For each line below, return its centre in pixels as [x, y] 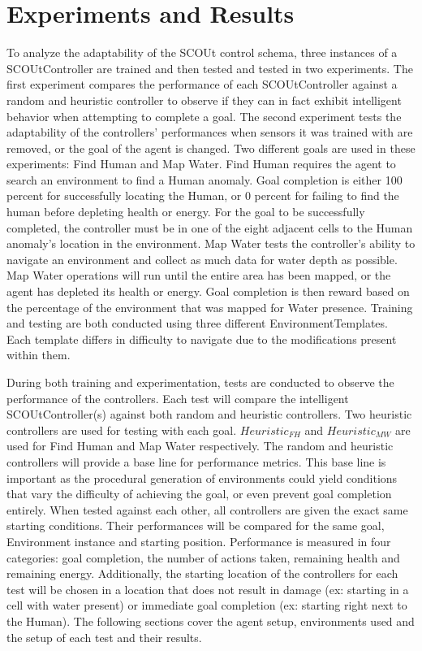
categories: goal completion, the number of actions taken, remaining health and [203, 557]
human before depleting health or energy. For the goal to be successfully [186, 212]
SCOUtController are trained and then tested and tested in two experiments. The [210, 68]
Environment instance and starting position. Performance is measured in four [199, 541]
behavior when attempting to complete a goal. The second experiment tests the [204, 116]
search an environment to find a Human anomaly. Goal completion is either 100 [205, 179]
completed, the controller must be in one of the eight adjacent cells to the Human [210, 227]
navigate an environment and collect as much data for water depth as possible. [202, 259]
